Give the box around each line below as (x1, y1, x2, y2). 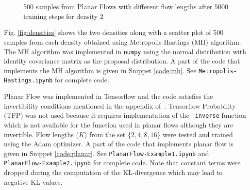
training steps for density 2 (23, 11, 103, 21)
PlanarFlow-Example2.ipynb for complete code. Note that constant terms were (4, 158, 241, 168)
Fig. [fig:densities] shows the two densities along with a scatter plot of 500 (4, 27, 224, 37)
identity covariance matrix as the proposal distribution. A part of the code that (4, 56, 240, 66)
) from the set (84, 129, 126, 139)
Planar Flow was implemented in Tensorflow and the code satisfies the (4, 91, 213, 101)
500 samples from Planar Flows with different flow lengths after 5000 (23, 1, 229, 12)
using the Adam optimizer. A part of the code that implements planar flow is (4, 139, 233, 149)
